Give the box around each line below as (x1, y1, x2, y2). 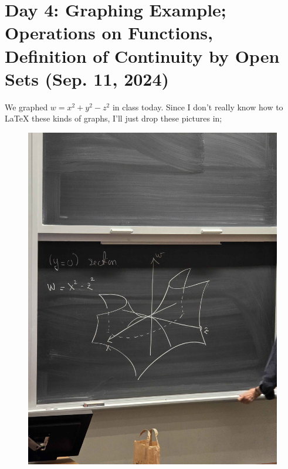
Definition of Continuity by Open (5, 43, 280, 68)
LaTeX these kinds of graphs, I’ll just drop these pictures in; (5, 112, 222, 124)
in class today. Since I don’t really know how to (112, 100, 283, 113)
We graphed (5, 100, 48, 113)
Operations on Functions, (5, 21, 214, 45)
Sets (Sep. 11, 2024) (5, 66, 170, 90)
